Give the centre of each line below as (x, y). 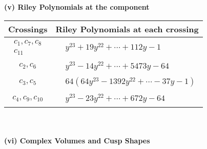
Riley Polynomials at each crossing (127, 29)
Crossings (28, 29)
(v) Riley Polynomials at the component (77, 7)
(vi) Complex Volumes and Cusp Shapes (77, 140)
